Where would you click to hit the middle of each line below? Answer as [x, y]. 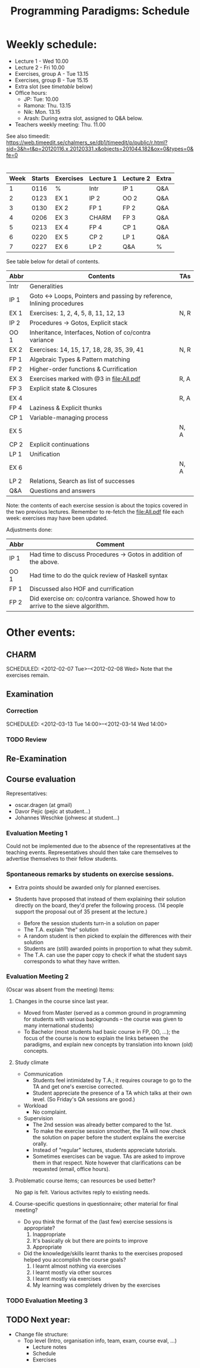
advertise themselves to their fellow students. [62, 859]
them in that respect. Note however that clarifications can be [107, 1163]
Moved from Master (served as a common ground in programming [105, 1012]
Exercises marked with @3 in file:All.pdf [85, 379]
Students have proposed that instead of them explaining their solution [100, 899]
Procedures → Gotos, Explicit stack [79, 323]
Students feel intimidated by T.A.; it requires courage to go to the [112, 1080]
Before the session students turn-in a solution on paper [91, 923]
